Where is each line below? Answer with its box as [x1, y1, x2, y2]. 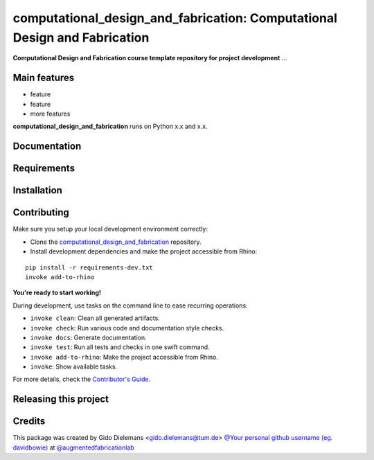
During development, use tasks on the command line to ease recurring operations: [12, 301, 249, 310]
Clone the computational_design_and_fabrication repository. [30, 238, 202, 246]
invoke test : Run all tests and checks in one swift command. [30, 343, 211, 351]
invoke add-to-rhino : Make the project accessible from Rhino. [30, 353, 218, 361]
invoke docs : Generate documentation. [30, 333, 147, 342]
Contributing [12, 206, 69, 218]
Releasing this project [12, 393, 109, 405]
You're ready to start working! [12, 288, 102, 297]
